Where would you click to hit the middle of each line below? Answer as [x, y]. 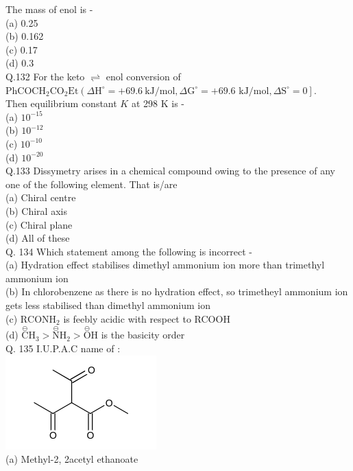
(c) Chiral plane [39, 224]
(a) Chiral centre [41, 197]
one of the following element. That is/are [92, 184]
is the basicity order [143, 335]
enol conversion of [143, 76]
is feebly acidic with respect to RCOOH [147, 318]
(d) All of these [38, 238]
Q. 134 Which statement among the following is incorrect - [129, 251]
